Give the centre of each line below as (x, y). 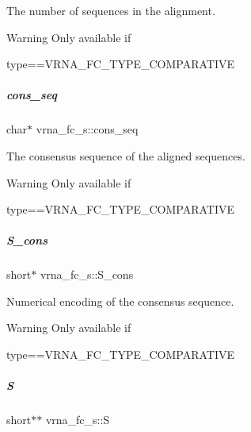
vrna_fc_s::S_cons (87, 274)
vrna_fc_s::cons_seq (87, 129)
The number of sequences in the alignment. (111, 10)
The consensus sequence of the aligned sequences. (126, 155)
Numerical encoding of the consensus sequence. (120, 301)
